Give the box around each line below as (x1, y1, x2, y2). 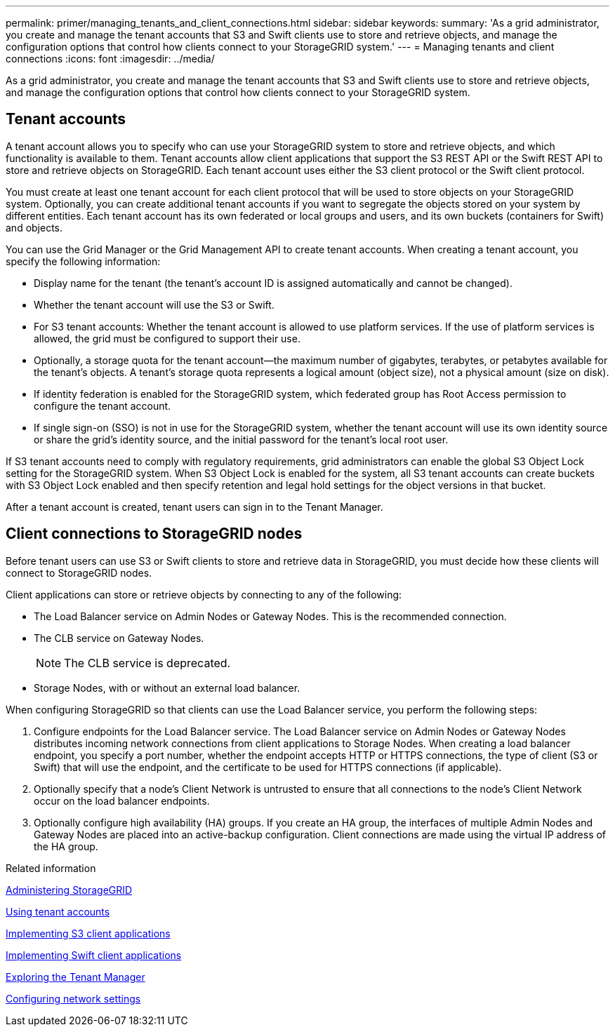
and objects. (6, 221, 63, 234)
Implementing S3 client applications (6, 927, 171, 939)
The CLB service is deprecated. (64, 655, 231, 670)
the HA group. (34, 840, 98, 852)
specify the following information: (6, 255, 161, 267)
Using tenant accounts (6, 905, 110, 918)
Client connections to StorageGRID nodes (6, 525, 303, 543)
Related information (6, 862, 96, 874)
